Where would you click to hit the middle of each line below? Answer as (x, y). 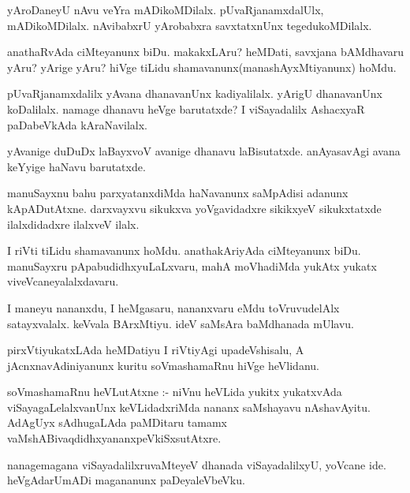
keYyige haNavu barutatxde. (76, 166)
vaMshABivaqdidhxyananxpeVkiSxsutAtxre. (114, 438)
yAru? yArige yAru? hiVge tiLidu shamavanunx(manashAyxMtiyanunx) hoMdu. (202, 67)
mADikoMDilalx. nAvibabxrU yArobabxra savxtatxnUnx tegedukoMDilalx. (190, 25)
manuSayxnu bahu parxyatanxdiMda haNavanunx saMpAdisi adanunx (178, 193)
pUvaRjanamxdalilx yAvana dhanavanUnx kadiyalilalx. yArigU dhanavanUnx (195, 93)
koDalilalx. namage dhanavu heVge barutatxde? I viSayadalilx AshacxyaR (186, 108)
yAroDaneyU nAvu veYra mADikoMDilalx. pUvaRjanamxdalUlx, (166, 9)
